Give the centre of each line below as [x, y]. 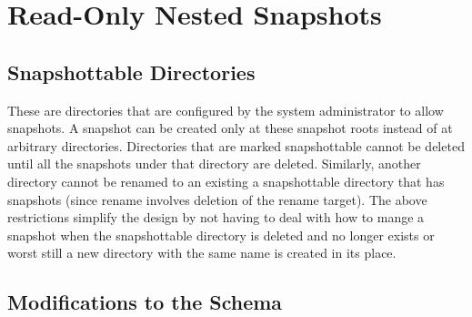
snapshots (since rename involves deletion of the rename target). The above [217, 199]
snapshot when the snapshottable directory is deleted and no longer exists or [221, 235]
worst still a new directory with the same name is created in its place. [202, 253]
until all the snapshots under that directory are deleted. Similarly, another [214, 164]
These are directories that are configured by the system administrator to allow [226, 110]
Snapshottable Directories [131, 72]
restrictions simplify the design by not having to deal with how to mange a [216, 217]
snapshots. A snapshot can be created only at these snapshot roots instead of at [230, 128]
